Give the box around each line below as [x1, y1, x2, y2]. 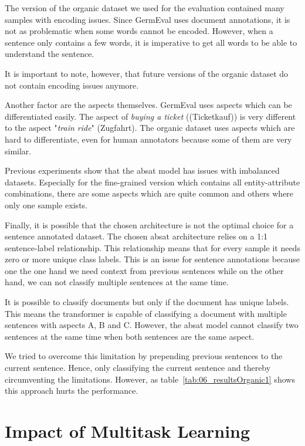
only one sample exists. [5, 198, 87, 211]
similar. [5, 144, 32, 157]
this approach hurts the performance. [5, 384, 138, 397]
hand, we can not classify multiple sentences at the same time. [5, 276, 229, 288]
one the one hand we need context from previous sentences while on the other [5, 264, 284, 276]
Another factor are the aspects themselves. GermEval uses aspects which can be [5, 99, 292, 111]
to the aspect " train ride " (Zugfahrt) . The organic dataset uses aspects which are [5, 121, 295, 134]
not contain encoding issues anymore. [5, 79, 139, 91]
